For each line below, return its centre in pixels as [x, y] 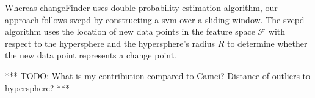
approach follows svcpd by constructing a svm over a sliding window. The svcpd [155, 19]
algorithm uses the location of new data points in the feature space [130, 31]
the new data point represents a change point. [91, 55]
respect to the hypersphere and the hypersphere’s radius [110, 43]
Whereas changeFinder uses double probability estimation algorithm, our [141, 7]
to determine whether [267, 43]
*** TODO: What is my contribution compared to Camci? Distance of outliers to [158, 75]
